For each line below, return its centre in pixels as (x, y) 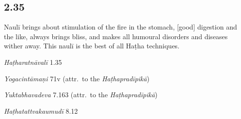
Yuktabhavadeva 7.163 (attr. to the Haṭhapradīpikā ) (81, 95)
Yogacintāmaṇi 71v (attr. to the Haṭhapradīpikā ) (77, 78)
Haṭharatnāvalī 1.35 (33, 62)
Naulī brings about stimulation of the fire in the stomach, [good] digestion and (120, 27)
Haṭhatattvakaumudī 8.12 (41, 111)
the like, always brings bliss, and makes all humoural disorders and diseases (116, 36)
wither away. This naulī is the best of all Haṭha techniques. (92, 46)
